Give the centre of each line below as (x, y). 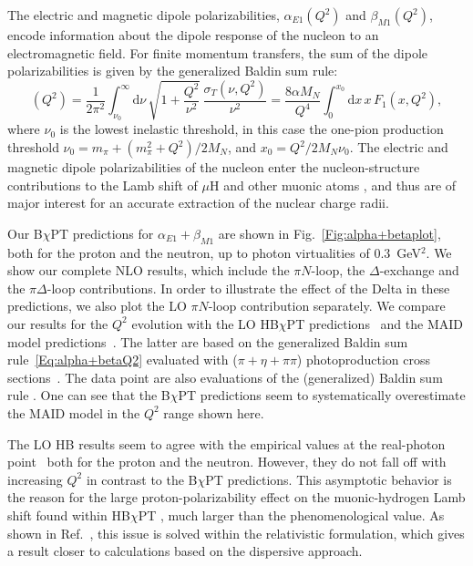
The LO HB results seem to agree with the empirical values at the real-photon (226, 443)
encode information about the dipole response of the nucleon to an (193, 35)
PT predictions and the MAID (375, 323)
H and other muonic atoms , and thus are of (333, 185)
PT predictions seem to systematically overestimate (322, 395)
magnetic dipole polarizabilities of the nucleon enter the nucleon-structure (214, 167)
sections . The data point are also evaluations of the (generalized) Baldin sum (225, 377)
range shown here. (214, 412)
